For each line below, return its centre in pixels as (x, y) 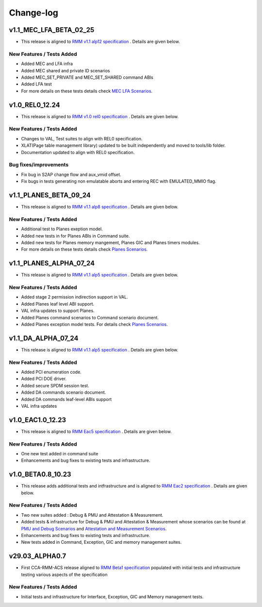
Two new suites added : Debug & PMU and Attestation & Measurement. (92, 515)
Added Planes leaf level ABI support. (58, 304)
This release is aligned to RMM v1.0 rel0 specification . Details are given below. (100, 116)
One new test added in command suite (60, 454)
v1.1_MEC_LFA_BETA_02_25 (52, 30)
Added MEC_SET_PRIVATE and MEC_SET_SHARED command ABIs (87, 77)
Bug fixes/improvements (39, 165)
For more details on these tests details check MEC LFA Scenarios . (87, 91)
